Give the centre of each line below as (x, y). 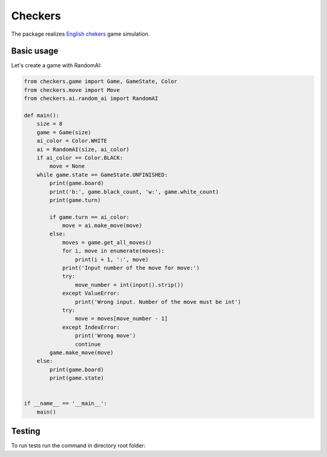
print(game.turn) (75, 200)
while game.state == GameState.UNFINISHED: (102, 175)
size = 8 (50, 124)
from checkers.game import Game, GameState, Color (101, 81)
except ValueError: (91, 293)
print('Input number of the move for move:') (131, 268)
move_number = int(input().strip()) (129, 285)
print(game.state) (77, 378)
